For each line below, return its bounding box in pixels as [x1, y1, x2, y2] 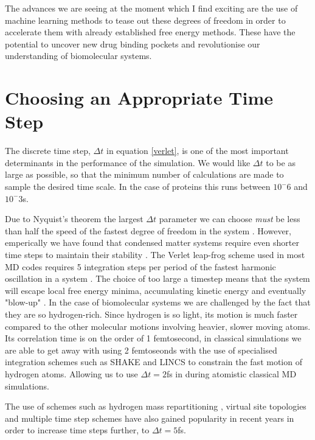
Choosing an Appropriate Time [5, 85, 274, 110]
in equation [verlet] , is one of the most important [106, 144, 289, 157]
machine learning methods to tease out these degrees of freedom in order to [5, 13, 286, 26]
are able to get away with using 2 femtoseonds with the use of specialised [5, 343, 277, 356]
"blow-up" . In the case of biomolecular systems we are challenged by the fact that [5, 296, 311, 309]
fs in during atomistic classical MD [166, 367, 297, 380]
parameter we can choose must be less [159, 212, 300, 225]
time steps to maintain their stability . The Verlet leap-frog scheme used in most [5, 248, 305, 261]
